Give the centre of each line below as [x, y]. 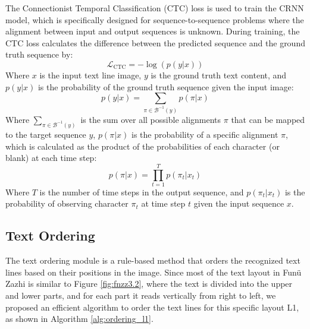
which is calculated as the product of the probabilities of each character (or [143, 146]
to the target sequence [46, 134]
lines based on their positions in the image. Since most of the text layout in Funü [154, 272]
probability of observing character [67, 203]
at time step [163, 203]
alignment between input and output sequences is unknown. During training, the [153, 31]
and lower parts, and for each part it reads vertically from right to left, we [141, 295]
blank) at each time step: [51, 158]
